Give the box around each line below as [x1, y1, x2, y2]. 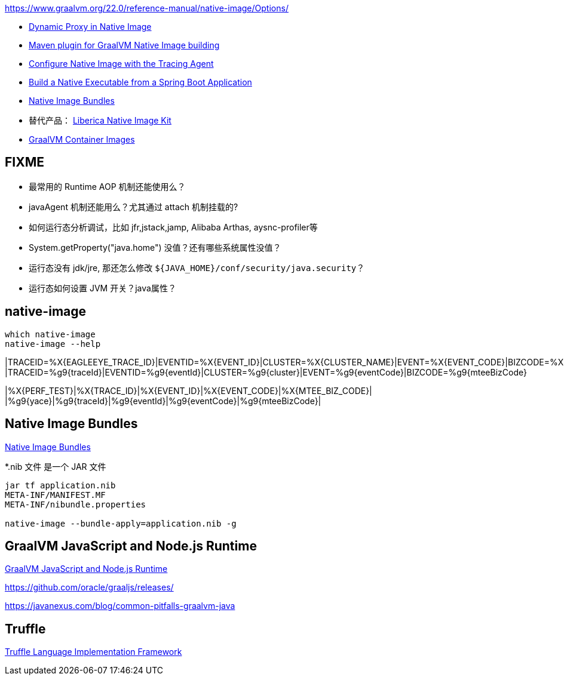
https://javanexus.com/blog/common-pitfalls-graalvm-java [5, 601, 235, 611]
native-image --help [5, 339, 101, 349]
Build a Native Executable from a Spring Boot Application [29, 77, 252, 87]
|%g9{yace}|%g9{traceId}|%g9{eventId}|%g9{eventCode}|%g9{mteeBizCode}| [5, 395, 321, 406]
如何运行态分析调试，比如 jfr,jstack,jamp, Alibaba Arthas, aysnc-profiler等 [29, 221, 318, 232]
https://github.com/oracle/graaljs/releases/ [5, 582, 174, 593]
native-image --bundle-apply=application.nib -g [5, 518, 237, 528]
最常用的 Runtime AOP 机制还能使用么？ [29, 181, 186, 192]
